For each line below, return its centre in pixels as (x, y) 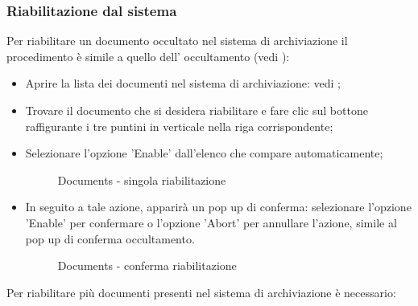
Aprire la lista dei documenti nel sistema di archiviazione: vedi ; (183, 83)
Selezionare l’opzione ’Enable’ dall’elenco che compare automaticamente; (204, 153)
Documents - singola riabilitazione (142, 180)
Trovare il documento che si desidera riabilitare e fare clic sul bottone (197, 110)
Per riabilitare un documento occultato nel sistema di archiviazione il (177, 41)
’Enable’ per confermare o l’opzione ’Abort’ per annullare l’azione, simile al (211, 222)
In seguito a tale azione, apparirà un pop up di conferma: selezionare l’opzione (218, 207)
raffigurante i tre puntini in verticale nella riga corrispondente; (179, 126)
